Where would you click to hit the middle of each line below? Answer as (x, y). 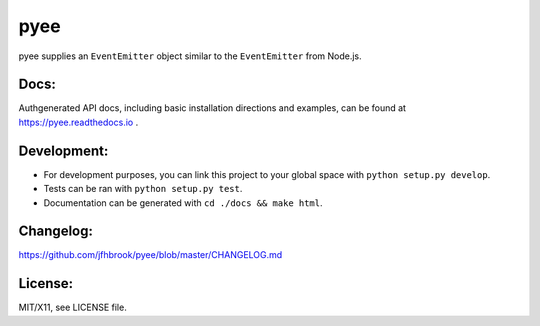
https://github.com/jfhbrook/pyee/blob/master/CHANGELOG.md (150, 255)
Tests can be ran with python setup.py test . (143, 189)
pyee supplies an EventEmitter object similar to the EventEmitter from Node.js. (190, 56)
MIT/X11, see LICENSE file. (72, 307)
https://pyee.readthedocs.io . (78, 122)
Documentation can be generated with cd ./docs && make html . (183, 202)
